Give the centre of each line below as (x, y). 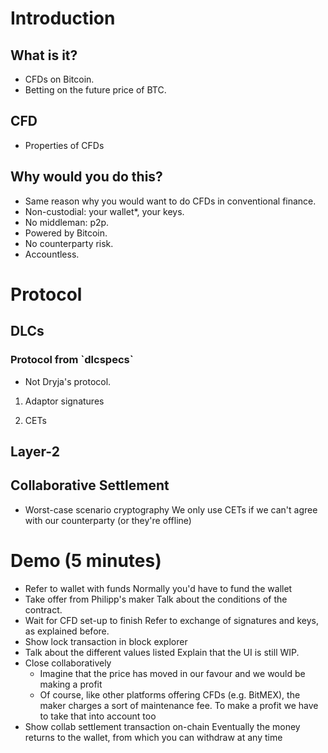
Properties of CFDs (64, 145)
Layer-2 (35, 451)
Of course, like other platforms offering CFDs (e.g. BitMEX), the (170, 694)
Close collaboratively (68, 663)
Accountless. (52, 254)
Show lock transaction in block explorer (106, 641)
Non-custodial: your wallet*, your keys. (104, 211)
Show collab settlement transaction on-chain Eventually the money (162, 726)
